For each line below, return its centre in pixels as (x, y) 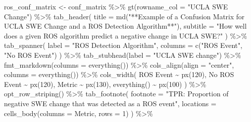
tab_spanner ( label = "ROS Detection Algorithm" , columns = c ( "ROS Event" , (123, 45)
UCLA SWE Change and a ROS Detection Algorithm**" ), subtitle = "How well (125, 26)
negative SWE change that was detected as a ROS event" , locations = (110, 103)
